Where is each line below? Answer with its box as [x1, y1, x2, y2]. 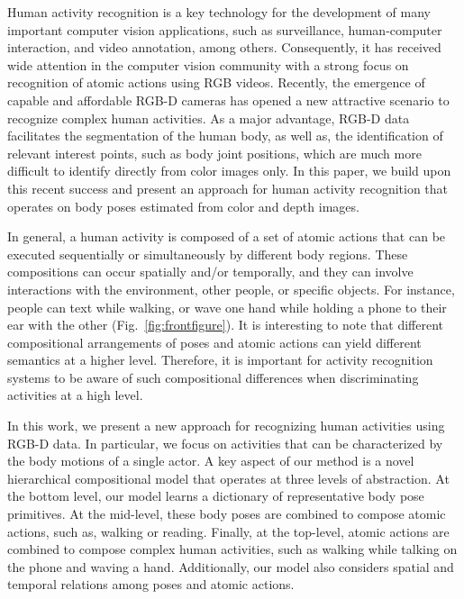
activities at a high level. [7, 386, 143, 404]
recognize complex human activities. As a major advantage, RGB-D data [7, 108, 410, 127]
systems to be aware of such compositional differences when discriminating [7, 368, 419, 386]
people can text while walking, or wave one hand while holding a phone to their [7, 297, 447, 316]
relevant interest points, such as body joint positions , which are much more [7, 143, 422, 162]
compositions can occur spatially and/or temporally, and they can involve [7, 262, 414, 281]
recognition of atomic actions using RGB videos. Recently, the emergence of [7, 73, 425, 92]
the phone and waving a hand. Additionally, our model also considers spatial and [7, 557, 454, 576]
